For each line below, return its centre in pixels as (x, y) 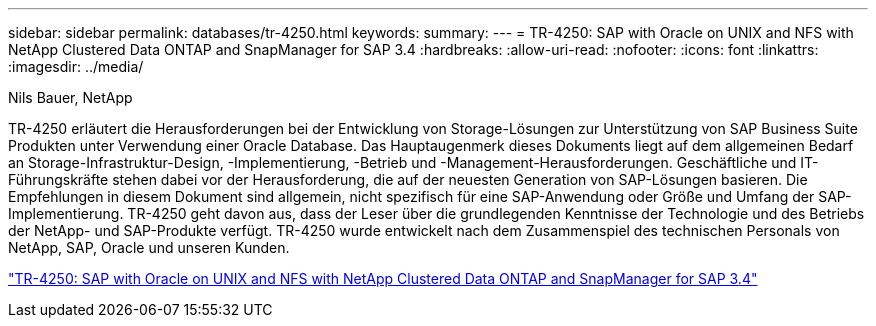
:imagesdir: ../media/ (76, 66)
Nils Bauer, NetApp (70, 97)
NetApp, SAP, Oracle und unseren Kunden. (149, 247)
